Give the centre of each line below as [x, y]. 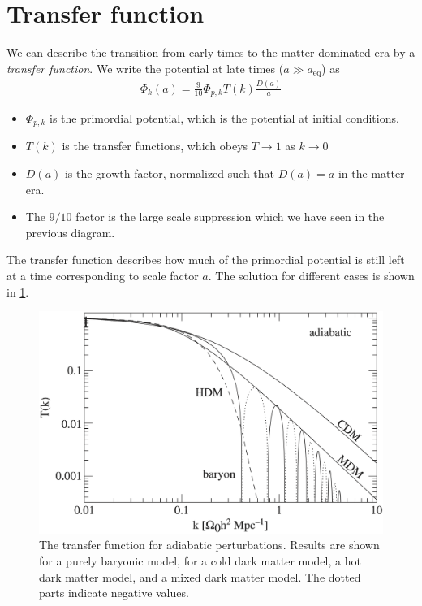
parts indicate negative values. [114, 593]
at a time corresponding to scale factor [103, 275]
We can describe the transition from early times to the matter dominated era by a [211, 52]
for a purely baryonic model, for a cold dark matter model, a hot [200, 561]
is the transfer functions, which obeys [155, 146]
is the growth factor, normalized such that [170, 173]
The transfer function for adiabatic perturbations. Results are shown [209, 545]
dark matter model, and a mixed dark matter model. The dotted [200, 576]
